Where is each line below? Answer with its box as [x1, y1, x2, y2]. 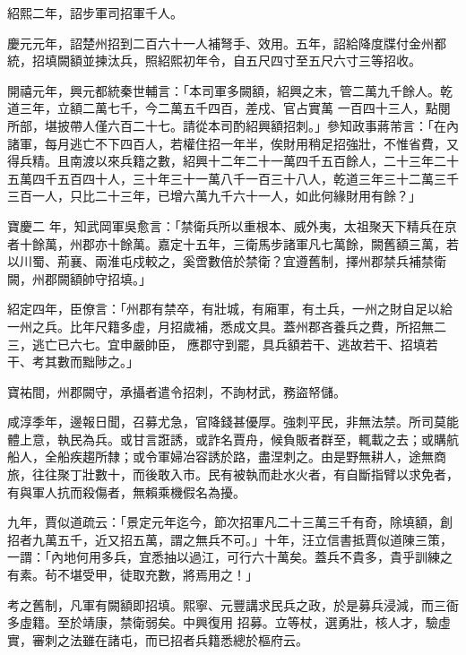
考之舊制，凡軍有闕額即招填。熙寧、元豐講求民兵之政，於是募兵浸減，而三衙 [7, 595, 459, 614]
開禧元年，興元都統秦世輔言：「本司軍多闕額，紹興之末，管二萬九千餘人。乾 [7, 81, 453, 99]
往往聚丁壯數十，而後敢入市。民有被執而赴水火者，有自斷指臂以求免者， [31, 465, 459, 484]
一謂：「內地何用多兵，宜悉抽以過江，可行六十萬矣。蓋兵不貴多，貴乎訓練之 [7, 547, 453, 566]
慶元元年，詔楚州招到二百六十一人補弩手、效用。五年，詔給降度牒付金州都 [7, 33, 446, 52]
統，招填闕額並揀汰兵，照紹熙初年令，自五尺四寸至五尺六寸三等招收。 [7, 51, 421, 70]
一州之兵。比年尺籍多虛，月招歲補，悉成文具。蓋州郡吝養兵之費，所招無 [7, 316, 434, 335]
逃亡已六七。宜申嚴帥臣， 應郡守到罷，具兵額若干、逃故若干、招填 [31, 334, 426, 353]
